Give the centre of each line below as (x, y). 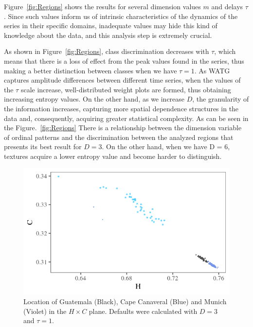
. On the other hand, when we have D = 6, (166, 146)
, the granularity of (221, 99)
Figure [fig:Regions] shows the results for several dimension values (102, 6)
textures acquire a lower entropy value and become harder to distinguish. (113, 156)
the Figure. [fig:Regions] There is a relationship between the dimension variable (123, 128)
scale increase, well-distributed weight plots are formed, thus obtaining (126, 89)
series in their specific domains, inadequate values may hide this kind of (111, 26)
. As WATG (212, 70)
